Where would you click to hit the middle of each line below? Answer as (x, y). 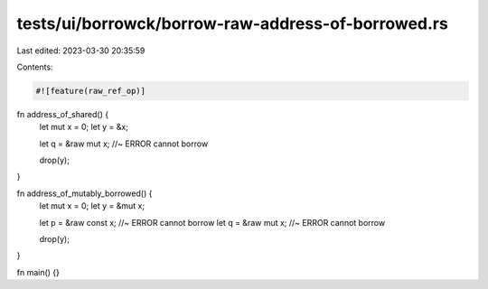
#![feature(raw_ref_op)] (91, 91)
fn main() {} (38, 272)
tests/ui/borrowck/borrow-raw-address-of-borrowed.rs (233, 23)
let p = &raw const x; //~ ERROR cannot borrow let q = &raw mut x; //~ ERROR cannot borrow (212, 222)
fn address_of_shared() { (62, 114)
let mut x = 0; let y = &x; (84, 127)
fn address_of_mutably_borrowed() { (84, 193)
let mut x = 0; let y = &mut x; (92, 206)
